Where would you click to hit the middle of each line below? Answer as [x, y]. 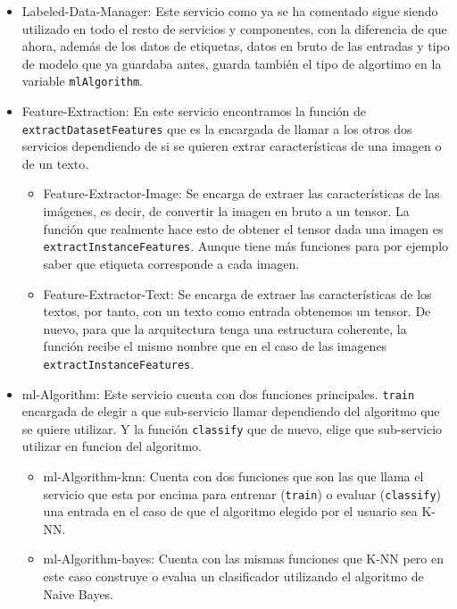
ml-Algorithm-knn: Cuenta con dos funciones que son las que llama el [233, 476]
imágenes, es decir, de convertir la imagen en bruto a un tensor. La [226, 211]
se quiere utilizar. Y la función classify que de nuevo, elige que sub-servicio [232, 428]
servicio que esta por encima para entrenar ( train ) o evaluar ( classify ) [242, 493]
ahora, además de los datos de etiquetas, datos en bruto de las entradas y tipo [236, 46]
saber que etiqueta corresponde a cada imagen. [171, 263]
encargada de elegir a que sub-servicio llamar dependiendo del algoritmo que [231, 411]
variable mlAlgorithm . [82, 81]
